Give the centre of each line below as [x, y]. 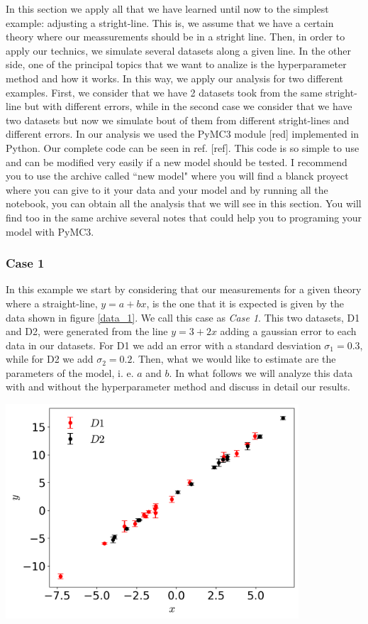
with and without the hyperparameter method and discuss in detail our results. [178, 387]
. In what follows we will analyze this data [261, 372]
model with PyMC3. [50, 231]
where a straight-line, [52, 303]
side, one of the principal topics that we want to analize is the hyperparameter [176, 64]
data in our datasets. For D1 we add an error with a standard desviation [163, 345]
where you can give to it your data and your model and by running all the [167, 189]
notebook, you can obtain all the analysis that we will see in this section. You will [184, 203]
